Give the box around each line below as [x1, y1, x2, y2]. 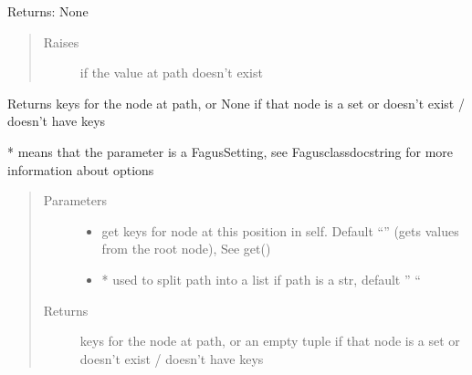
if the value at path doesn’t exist [79, 63, 263, 82]
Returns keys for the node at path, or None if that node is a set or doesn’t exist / [7, 93, 465, 112]
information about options [7, 160, 154, 179]
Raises [43, 32, 79, 51]
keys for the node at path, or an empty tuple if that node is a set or [79, 331, 460, 350]
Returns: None [7, 2, 89, 20]
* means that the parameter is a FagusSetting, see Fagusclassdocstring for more [7, 141, 454, 161]
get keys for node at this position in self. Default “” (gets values [101, 221, 459, 240]
